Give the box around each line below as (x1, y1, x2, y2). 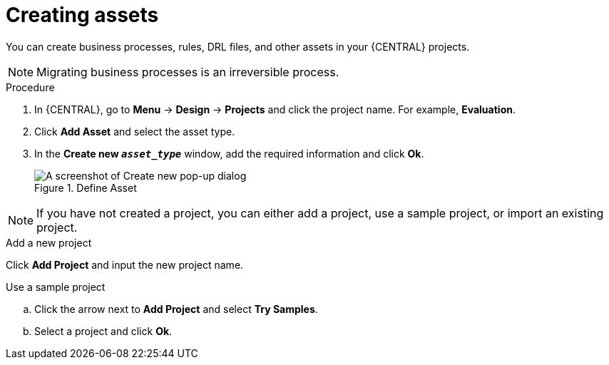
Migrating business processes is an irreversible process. (36, 64, 339, 79)
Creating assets (6, 3, 159, 27)
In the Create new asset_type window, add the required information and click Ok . (34, 147, 424, 160)
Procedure (6, 81, 55, 93)
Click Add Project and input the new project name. (6, 258, 244, 271)
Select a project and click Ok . (34, 324, 173, 337)
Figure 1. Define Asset (34, 181, 137, 194)
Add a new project (6, 236, 92, 249)
